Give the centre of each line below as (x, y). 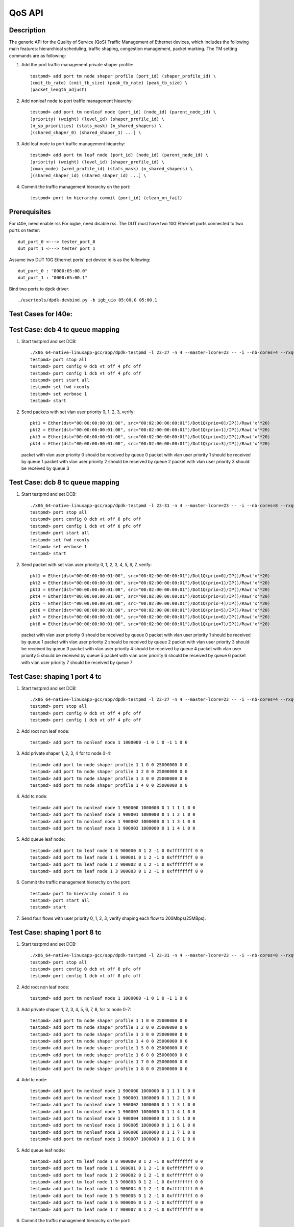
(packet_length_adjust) (59, 90)
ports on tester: (24, 230)
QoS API (26, 13)
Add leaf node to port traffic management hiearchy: (73, 144)
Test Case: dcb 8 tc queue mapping (64, 483)
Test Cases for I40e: (41, 314)
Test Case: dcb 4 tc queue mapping (64, 330)
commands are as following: (37, 55)
